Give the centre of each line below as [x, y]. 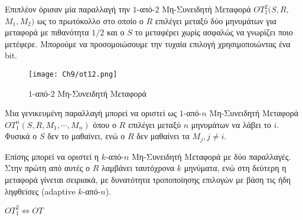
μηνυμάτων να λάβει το [231, 124]
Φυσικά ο [21, 136]
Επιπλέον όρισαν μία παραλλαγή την [68, 9]
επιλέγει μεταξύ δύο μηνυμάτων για [216, 20]
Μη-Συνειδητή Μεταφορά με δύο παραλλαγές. [211, 156]
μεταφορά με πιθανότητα [47, 32]
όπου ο [105, 124]
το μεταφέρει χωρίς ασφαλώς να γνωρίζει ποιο [214, 32]
